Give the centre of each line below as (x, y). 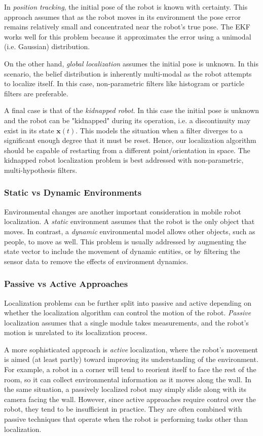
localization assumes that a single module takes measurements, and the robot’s (126, 322)
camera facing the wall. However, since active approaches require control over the (130, 399)
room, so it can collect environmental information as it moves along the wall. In (128, 379)
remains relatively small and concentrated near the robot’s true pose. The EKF (127, 27)
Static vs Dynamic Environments (73, 192)
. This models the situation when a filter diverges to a (159, 130)
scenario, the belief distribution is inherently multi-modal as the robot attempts (128, 73)
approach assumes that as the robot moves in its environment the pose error (123, 16)
